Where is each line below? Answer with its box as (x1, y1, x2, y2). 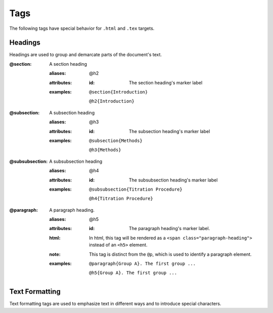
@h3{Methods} (89, 147, 121, 153)
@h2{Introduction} (89, 99, 135, 104)
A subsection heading (49, 109, 95, 116)
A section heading (49, 61, 87, 67)
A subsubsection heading (49, 158, 103, 164)
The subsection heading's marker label (129, 128, 210, 134)
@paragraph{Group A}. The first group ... (89, 261, 196, 266)
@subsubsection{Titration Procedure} (89, 186, 183, 192)
